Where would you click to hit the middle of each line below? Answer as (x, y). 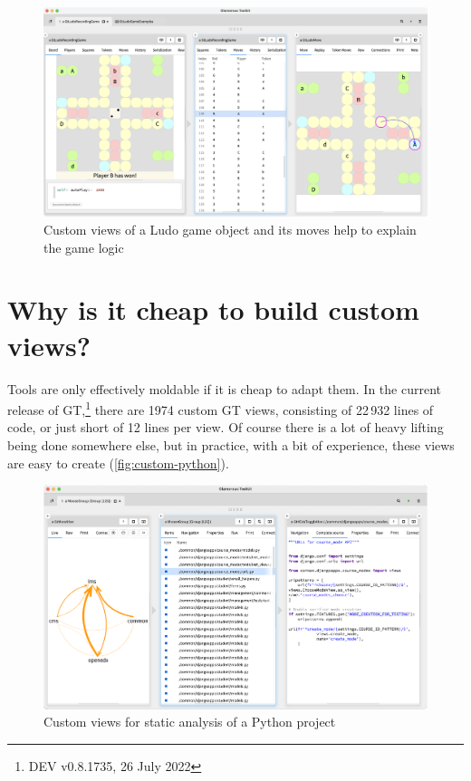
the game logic (84, 247)
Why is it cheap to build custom (213, 309)
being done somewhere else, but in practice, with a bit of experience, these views (231, 444)
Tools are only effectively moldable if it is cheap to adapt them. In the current (224, 388)
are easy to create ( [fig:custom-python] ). (118, 463)
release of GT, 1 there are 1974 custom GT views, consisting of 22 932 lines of (221, 408)
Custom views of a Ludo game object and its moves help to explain (230, 230)
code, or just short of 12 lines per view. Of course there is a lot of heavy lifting (226, 427)
